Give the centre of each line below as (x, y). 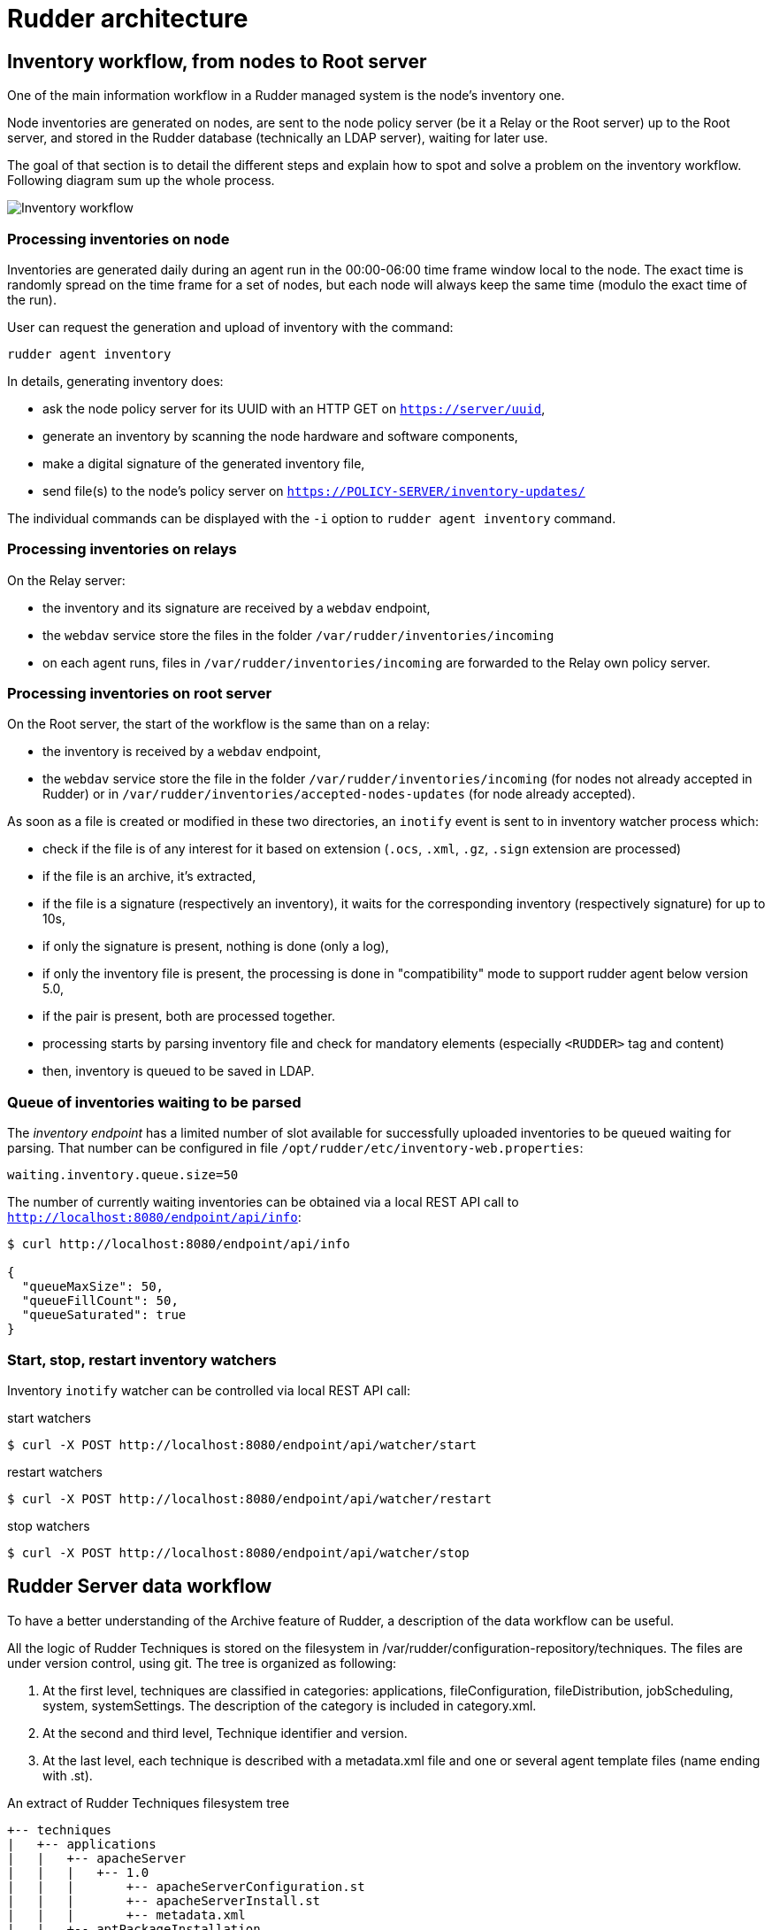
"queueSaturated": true (104, 1315)
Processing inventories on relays (122, 549)
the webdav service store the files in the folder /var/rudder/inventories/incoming (298, 635)
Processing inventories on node (118, 239)
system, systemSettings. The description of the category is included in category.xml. (290, 1705)
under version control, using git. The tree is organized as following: (202, 1663)
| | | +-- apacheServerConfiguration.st (186, 1886)
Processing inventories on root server (140, 694)
